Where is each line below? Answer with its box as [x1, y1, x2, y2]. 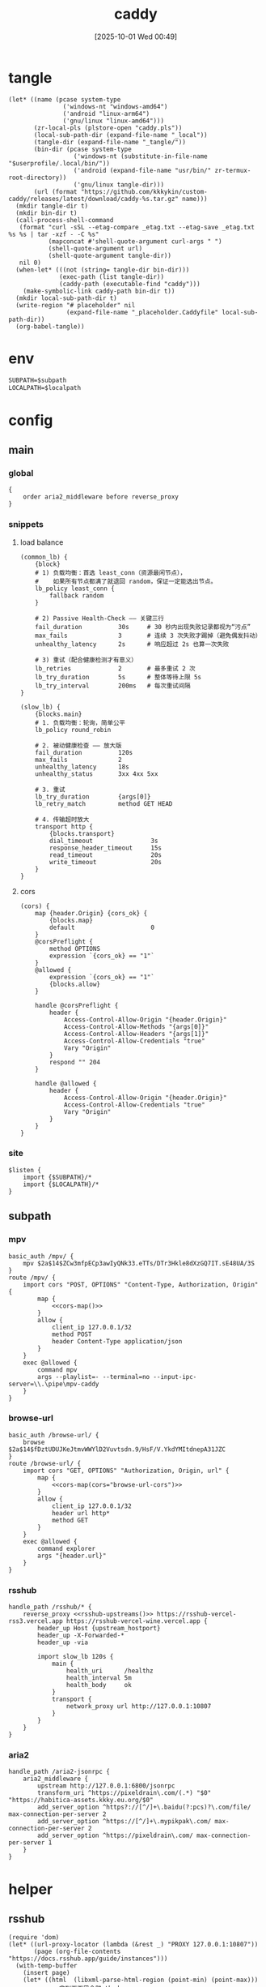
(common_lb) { [19, 553, 68, 561]
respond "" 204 [49, 1058, 101, 1066]
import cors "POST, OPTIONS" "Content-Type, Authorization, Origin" [23, 1280, 259, 1289]
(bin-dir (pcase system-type [33, 145, 132, 153]
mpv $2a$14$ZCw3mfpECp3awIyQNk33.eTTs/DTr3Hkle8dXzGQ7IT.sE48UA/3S [23, 1259, 255, 1267]
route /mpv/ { [8, 1274, 57, 1282]
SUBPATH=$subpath [8, 376, 67, 384]
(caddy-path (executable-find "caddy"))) [59, 280, 201, 288]
